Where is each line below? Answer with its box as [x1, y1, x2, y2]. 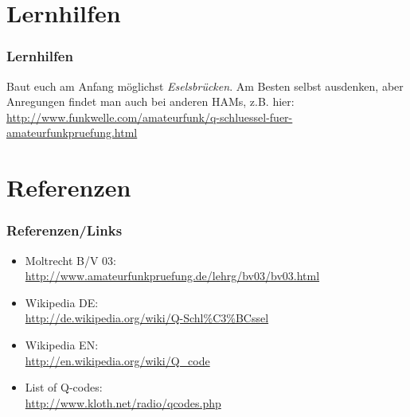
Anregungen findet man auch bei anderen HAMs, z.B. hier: [6, 93, 295, 110]
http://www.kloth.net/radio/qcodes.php [25, 394, 221, 411]
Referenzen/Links [6, 220, 123, 240]
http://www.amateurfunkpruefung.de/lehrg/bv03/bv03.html [25, 267, 320, 284]
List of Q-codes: [25, 379, 103, 396]
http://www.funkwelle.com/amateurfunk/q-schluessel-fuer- [6, 108, 293, 125]
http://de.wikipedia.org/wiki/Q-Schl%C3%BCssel [25, 310, 269, 326]
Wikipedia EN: [25, 336, 99, 353]
